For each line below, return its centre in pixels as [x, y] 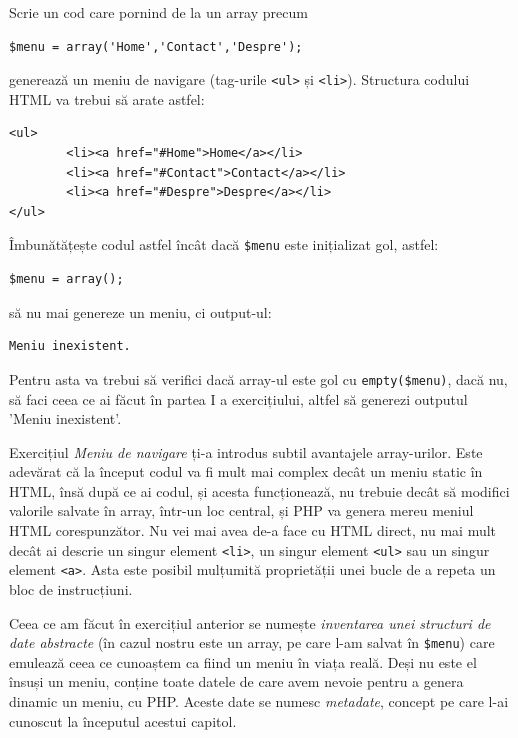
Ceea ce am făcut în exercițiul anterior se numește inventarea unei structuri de [250, 622]
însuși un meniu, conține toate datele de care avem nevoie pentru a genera [236, 681]
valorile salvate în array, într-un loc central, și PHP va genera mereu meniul [241, 510]
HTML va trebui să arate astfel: [107, 98]
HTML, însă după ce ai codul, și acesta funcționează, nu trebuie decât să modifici [259, 490]
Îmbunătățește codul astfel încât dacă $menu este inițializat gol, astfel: [224, 244]
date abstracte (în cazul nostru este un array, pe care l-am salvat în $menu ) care [252, 642]
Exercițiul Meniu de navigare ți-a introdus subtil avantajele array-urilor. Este [246, 451]
